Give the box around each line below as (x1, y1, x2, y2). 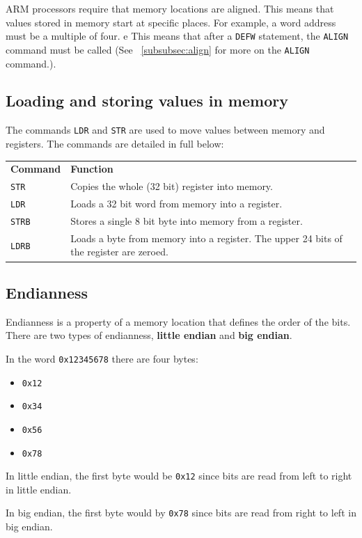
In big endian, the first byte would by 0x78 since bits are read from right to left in (6, 505, 356, 520)
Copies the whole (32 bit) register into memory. (70, 179, 273, 193)
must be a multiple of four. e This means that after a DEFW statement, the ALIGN (6, 29, 349, 43)
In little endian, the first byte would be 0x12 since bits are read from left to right (6, 468, 352, 483)
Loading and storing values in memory (6, 90, 288, 111)
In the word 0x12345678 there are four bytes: (6, 351, 198, 365)
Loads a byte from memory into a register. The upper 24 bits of (70, 230, 343, 245)
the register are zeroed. (70, 244, 168, 259)
